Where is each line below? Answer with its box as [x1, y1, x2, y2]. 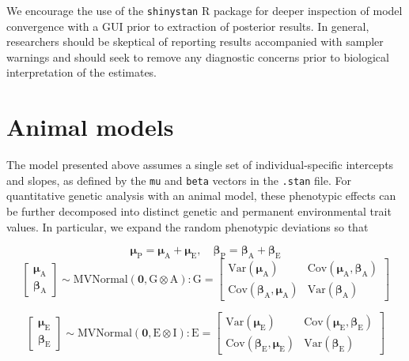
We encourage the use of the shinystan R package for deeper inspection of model [6, 2, 403, 18]
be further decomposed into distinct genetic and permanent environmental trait [6, 203, 392, 219]
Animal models [6, 111, 174, 143]
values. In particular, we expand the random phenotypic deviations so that [6, 218, 369, 235]
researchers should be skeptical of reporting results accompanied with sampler [6, 33, 384, 50]
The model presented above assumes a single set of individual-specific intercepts [6, 156, 394, 173]
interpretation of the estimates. [6, 64, 157, 81]
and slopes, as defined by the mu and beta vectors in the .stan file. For [6, 171, 351, 188]
